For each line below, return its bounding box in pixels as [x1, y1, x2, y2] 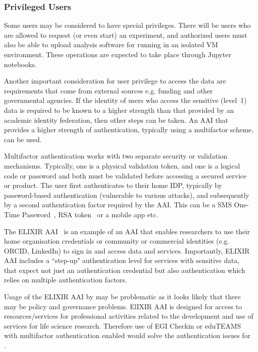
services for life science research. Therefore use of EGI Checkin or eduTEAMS [4, 320, 241, 331]
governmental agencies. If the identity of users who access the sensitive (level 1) [4, 95, 247, 105]
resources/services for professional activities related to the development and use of [4, 311, 254, 321]
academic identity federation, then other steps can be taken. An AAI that [4, 114, 228, 125]
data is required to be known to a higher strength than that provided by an [4, 104, 234, 115]
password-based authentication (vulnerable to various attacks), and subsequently [4, 189, 250, 200]
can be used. [4, 134, 42, 144]
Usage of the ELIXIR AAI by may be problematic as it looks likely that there [4, 291, 241, 302]
